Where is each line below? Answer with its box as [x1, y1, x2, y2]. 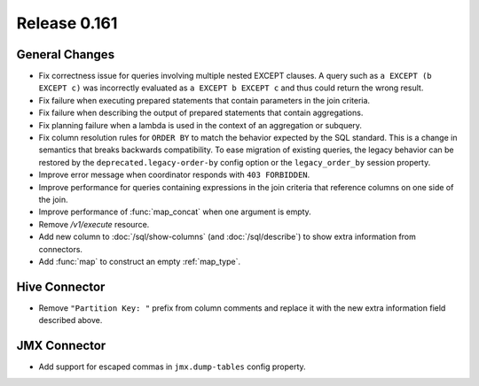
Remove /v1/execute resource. [38, 219, 150, 229]
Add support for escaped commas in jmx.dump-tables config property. [38, 361, 306, 372]
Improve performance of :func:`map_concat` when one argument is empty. [38, 206, 312, 217]
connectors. [38, 243, 83, 254]
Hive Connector [16, 279, 106, 294]
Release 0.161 [16, 13, 118, 33]
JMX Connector [16, 338, 106, 353]
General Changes [16, 47, 115, 62]
